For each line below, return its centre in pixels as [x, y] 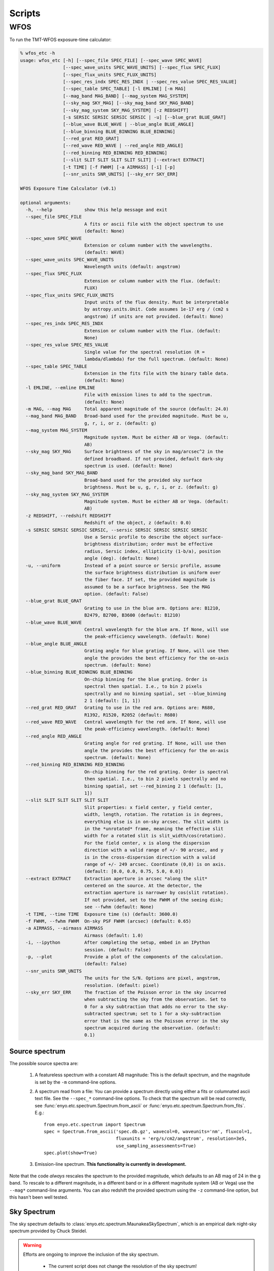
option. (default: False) [116, 594]
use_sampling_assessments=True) [156, 1146]
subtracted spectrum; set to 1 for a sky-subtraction [152, 1014]
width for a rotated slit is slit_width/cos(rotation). [155, 836]
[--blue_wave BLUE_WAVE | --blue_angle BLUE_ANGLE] [128, 124]
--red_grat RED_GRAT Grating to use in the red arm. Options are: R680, [121, 708]
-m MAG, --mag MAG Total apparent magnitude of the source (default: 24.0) [127, 409]
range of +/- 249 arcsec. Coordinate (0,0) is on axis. [155, 864]
